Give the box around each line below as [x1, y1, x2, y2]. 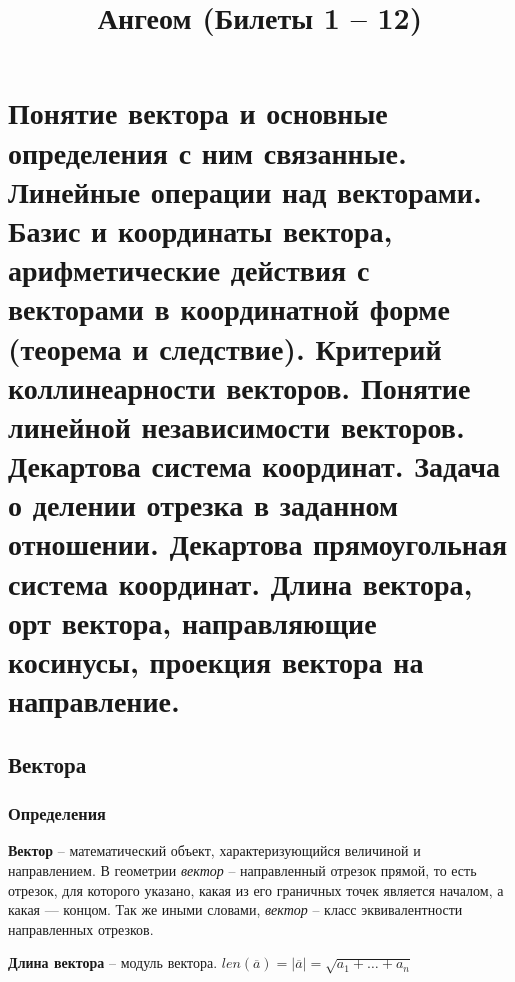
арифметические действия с [8, 249, 370, 290]
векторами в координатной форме [8, 288, 450, 329]
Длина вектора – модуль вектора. [8, 952, 218, 973]
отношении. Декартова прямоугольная [8, 523, 508, 564]
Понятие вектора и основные [8, 92, 388, 133]
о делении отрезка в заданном [8, 484, 399, 525]
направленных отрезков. [8, 918, 154, 939]
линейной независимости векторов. [8, 405, 465, 446]
